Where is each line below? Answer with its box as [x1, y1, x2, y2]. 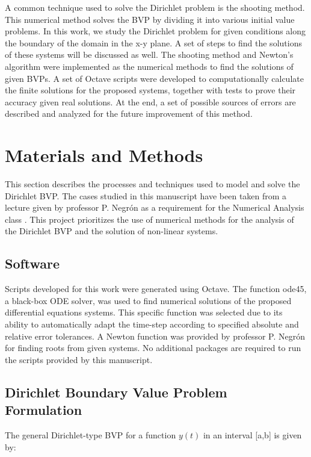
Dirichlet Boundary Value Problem [5, 382, 227, 401]
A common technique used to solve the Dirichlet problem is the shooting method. [5, 1, 305, 13]
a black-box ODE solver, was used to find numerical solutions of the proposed [5, 294, 292, 306]
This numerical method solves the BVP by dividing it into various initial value [5, 13, 295, 25]
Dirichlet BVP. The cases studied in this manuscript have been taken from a [5, 189, 287, 202]
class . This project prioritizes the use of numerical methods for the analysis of [5, 213, 294, 225]
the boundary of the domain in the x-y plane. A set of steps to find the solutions [5, 36, 302, 49]
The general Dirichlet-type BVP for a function [5, 428, 176, 441]
